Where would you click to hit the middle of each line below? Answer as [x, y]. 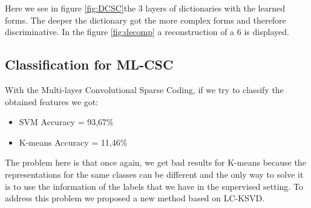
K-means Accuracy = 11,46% [73, 142]
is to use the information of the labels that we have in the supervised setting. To [154, 186]
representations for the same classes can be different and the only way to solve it [154, 174]
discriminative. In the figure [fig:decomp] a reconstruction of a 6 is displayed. [147, 32]
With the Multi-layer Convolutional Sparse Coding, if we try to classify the [144, 89]
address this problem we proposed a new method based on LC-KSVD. [135, 198]
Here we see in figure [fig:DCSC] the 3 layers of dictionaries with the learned [145, 8]
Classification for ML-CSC [89, 64]
